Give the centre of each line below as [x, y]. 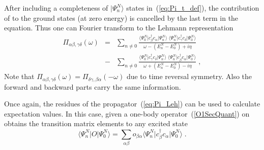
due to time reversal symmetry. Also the [189, 76]
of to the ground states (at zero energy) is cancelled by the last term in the [121, 17]
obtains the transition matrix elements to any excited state [96, 123]
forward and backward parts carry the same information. [93, 86]
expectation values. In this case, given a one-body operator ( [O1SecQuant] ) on [127, 113]
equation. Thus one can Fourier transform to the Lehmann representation [119, 28]
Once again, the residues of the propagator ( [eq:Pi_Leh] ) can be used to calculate [132, 104]
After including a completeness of [56, 8]
